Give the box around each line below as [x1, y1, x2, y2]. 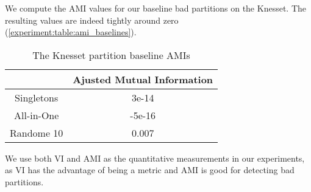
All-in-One [13, 108, 59, 122]
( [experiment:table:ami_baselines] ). [5, 26, 137, 38]
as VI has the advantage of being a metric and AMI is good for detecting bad [5, 163, 295, 176]
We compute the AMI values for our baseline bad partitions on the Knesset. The [5, 2, 306, 14]
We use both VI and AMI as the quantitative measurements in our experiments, [5, 151, 305, 164]
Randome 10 [10, 125, 63, 140]
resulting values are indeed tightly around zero [5, 13, 179, 26]
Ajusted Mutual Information [73, 72, 213, 86]
